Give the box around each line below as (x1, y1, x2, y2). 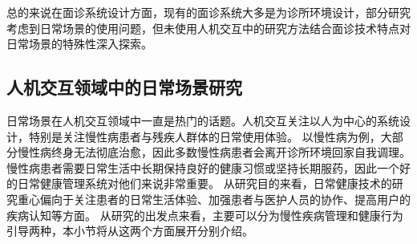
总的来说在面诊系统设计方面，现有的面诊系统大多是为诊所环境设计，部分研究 (6, 4, 411, 20)
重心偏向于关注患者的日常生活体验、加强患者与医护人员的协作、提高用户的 (17, 190, 411, 207)
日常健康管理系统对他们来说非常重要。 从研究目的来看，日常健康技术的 (17, 175, 392, 192)
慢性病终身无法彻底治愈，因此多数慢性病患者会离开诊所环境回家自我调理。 (17, 144, 411, 161)
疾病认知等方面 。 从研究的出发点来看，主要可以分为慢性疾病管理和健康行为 (6, 206, 403, 223)
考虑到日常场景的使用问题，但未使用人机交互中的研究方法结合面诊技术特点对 (6, 19, 411, 36)
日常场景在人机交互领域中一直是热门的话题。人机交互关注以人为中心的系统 (6, 112, 399, 128)
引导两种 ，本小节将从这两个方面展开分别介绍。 (6, 222, 253, 239)
